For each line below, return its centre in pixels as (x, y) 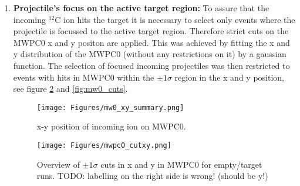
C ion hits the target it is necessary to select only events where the (175, 19)
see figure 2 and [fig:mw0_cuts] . (70, 89)
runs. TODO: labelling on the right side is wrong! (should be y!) (152, 176)
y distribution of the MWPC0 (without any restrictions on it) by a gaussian (150, 54)
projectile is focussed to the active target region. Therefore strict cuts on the (151, 31)
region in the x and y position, (229, 77)
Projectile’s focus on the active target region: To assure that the (141, 8)
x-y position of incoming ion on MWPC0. (111, 126)
